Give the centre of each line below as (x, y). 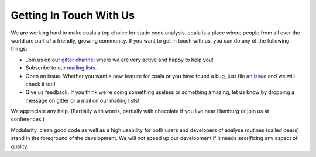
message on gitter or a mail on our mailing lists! (83, 100)
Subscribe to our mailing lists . (61, 68)
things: (19, 49)
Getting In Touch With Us (73, 15)
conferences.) (28, 119)
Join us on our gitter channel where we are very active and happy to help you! (119, 60)
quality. (20, 146)
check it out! (40, 84)
